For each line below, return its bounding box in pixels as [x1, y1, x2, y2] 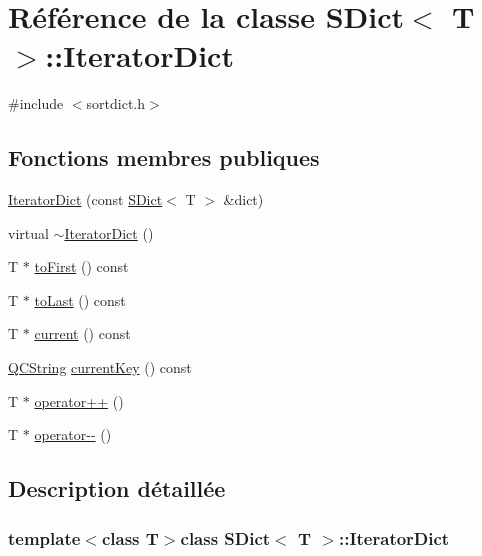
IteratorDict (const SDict [8, 189, 163, 210]
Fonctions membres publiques [8, 142, 320, 173]
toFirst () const [34, 256, 129, 277]
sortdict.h [86, 93, 146, 114]
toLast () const [34, 289, 126, 310]
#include [8, 93, 64, 114]
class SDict [180, 525, 271, 550]
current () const [34, 323, 131, 344]
